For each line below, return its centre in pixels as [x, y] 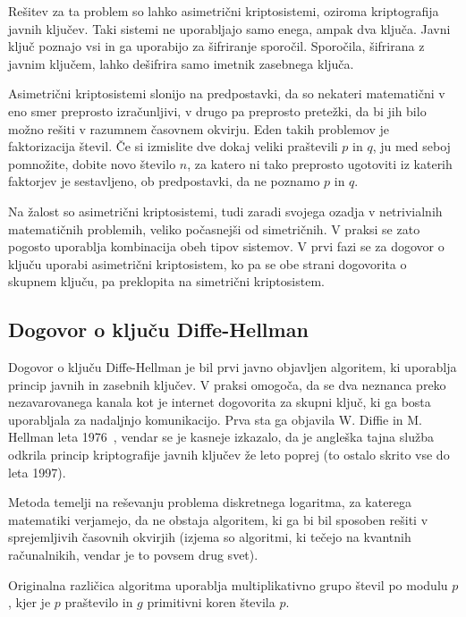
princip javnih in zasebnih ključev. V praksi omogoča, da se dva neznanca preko [227, 384]
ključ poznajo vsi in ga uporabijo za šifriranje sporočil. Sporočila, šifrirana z [216, 46]
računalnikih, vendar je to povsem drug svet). [133, 555]
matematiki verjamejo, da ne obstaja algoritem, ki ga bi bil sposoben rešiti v [218, 519]
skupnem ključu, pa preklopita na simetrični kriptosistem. [166, 281]
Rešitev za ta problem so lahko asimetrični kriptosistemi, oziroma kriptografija [224, 11]
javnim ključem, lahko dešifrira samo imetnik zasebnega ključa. [181, 63]
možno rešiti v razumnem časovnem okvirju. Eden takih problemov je [199, 128]
